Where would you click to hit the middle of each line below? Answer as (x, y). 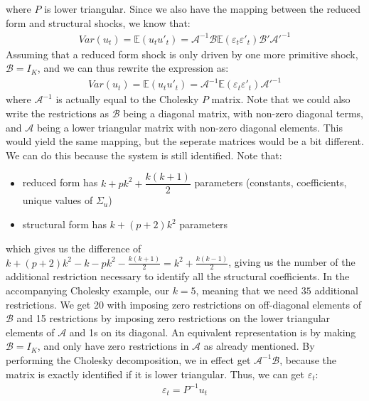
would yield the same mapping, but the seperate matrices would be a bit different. (185, 141)
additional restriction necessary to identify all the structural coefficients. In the (178, 276)
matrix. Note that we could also (281, 99)
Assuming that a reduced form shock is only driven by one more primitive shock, (182, 54)
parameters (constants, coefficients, (271, 182)
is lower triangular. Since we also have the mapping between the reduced (202, 9)
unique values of (58, 200)
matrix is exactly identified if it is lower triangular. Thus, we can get (155, 374)
